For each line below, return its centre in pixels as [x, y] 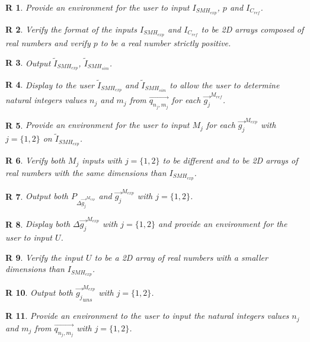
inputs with [102, 160]
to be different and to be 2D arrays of [230, 160]
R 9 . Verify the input [44, 257]
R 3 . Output [28, 63]
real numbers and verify [48, 42]
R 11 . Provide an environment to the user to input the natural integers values [147, 316]
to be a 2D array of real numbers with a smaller [181, 257]
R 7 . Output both [37, 196]
